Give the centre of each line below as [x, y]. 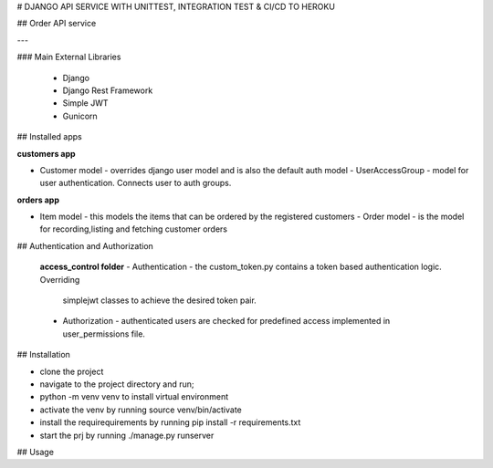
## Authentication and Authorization [85, 245]
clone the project [72, 371]
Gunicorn [80, 116]
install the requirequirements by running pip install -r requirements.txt [170, 422]
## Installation [43, 355]
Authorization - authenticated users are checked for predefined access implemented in [226, 321]
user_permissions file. [104, 334]
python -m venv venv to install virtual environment [134, 397]
